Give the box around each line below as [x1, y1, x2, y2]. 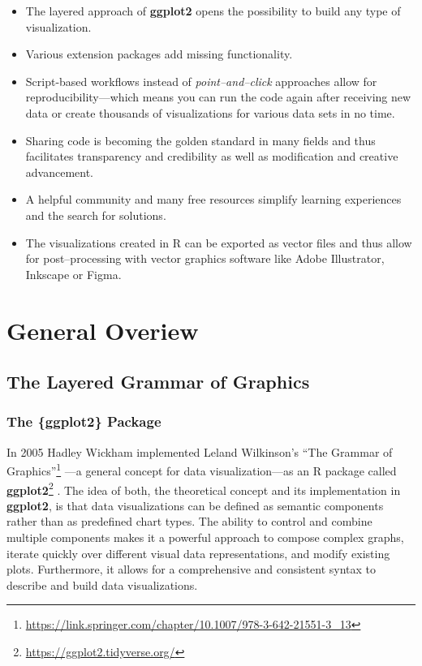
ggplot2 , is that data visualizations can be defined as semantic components [6, 496, 384, 513]
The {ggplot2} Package [6, 411, 161, 432]
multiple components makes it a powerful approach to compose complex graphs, [6, 528, 404, 545]
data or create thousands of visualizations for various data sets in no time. [25, 104, 395, 121]
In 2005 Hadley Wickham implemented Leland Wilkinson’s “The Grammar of [6, 443, 393, 460]
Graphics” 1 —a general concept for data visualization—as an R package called [6, 460, 397, 479]
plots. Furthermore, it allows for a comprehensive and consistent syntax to [6, 561, 377, 578]
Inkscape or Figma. [25, 265, 122, 282]
